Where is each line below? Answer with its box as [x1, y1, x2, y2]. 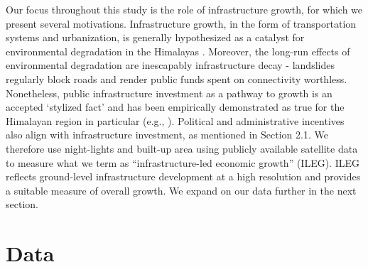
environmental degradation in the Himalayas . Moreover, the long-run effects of [6, 43, 350, 58]
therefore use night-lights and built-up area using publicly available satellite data [6, 141, 358, 156]
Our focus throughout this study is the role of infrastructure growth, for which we [6, 2, 363, 16]
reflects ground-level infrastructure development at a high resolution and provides [6, 169, 361, 184]
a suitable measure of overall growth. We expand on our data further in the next [6, 182, 357, 197]
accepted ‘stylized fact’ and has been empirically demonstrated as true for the [6, 99, 345, 114]
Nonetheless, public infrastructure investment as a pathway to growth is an [6, 85, 332, 100]
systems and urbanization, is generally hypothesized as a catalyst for [6, 30, 305, 45]
